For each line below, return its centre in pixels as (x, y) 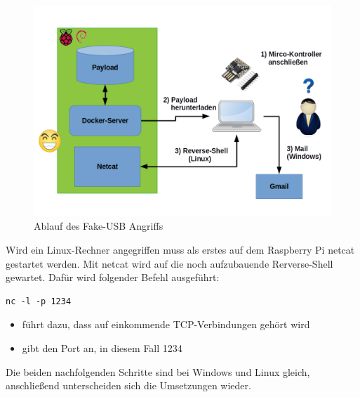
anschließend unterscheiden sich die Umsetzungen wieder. (128, 385)
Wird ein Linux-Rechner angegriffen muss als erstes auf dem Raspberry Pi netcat (180, 249)
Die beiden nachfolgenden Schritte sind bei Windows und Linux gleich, (158, 371)
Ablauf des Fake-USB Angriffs (99, 226)
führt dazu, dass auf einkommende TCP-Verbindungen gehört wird (166, 324)
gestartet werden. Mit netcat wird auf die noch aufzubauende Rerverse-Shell (169, 263)
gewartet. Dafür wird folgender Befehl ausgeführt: (113, 277)
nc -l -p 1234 (39, 301)
